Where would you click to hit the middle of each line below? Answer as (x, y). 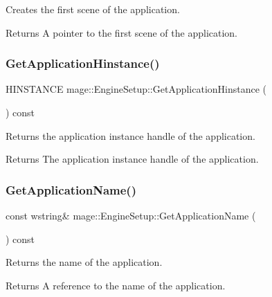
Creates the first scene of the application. (93, 9)
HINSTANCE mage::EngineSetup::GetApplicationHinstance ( (136, 89)
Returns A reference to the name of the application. (116, 285)
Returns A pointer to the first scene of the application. (121, 32)
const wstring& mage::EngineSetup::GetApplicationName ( (131, 215)
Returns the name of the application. (84, 262)
